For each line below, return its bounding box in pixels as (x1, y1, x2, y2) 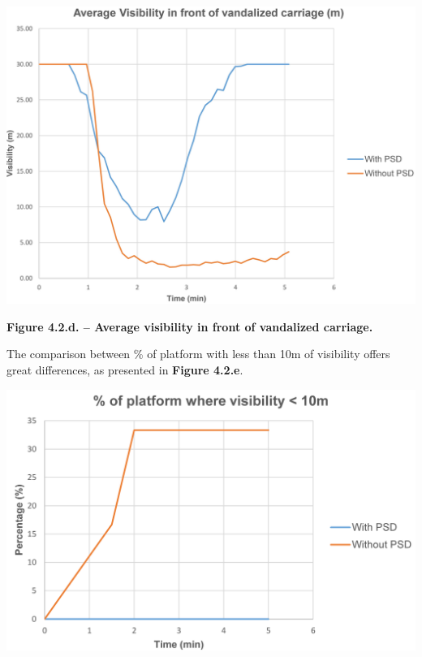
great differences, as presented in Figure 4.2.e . (6, 361, 243, 378)
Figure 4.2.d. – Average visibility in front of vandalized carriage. (6, 318, 373, 335)
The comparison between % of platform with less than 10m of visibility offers (6, 345, 390, 362)
